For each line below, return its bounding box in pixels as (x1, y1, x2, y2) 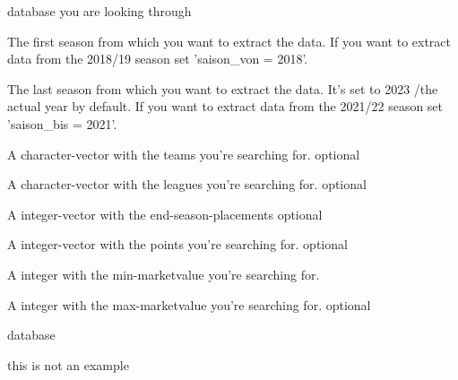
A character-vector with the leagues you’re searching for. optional (7, 175, 367, 194)
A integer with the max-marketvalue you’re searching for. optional (7, 295, 371, 314)
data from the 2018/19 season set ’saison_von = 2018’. (7, 49, 308, 68)
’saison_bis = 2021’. (7, 114, 117, 133)
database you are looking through (7, 2, 192, 20)
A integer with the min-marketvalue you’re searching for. (7, 264, 320, 283)
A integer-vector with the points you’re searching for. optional (7, 235, 348, 254)
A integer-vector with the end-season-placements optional (7, 204, 323, 223)
